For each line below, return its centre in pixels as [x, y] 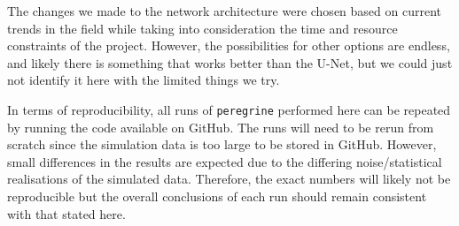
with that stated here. [66, 213]
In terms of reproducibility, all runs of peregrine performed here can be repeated [229, 109]
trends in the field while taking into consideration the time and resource [202, 28]
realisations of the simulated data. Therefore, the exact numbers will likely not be [229, 179]
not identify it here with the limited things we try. [144, 80]
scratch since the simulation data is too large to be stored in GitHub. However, [222, 144]
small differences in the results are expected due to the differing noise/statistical [225, 161]
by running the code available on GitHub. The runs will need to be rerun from [221, 127]
